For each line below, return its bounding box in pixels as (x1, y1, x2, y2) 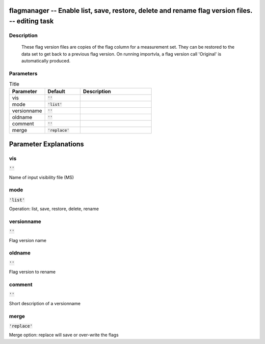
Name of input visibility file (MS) (9, 174, 74, 180)
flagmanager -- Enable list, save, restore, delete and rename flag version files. (9, 6, 253, 15)
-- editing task (9, 17, 54, 26)
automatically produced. (21, 58, 71, 63)
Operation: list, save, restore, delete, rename (9, 206, 99, 212)
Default (47, 88, 66, 95)
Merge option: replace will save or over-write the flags (9, 332, 119, 338)
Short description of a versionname (9, 300, 81, 306)
